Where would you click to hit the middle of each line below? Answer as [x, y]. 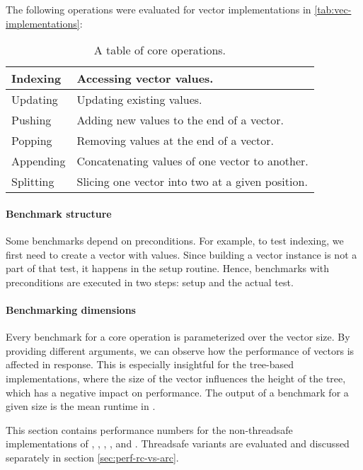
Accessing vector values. [145, 78]
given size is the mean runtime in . [81, 406]
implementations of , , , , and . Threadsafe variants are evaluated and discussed [178, 443]
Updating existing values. [139, 100]
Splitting [33, 182]
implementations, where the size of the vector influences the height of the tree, [176, 378]
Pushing [31, 120]
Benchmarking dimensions [71, 309]
